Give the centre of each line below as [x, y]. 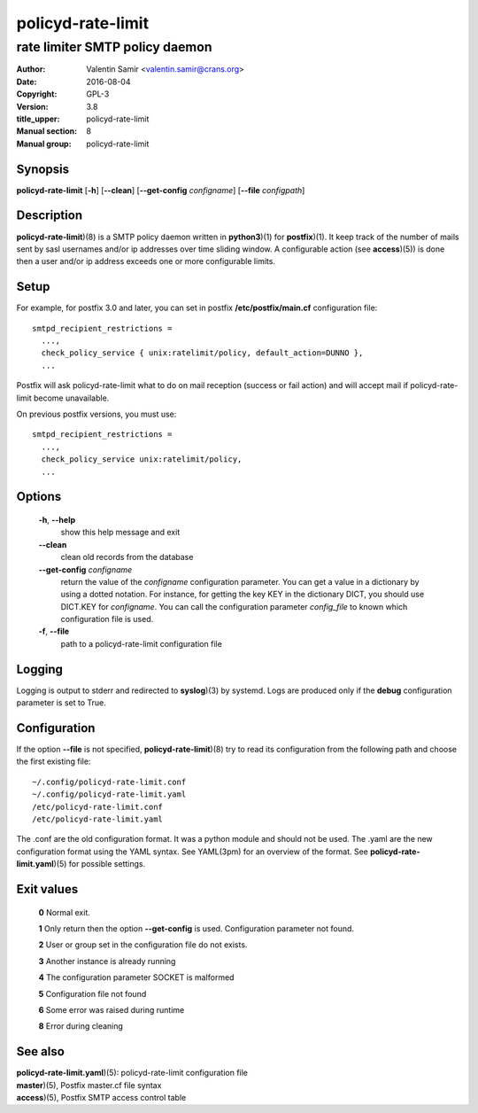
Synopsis [43, 169]
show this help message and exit [120, 533]
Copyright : [37, 94]
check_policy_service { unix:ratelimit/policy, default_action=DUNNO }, [202, 353]
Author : [31, 69]
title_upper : [38, 119]
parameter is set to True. [61, 703]
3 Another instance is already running [107, 961]
